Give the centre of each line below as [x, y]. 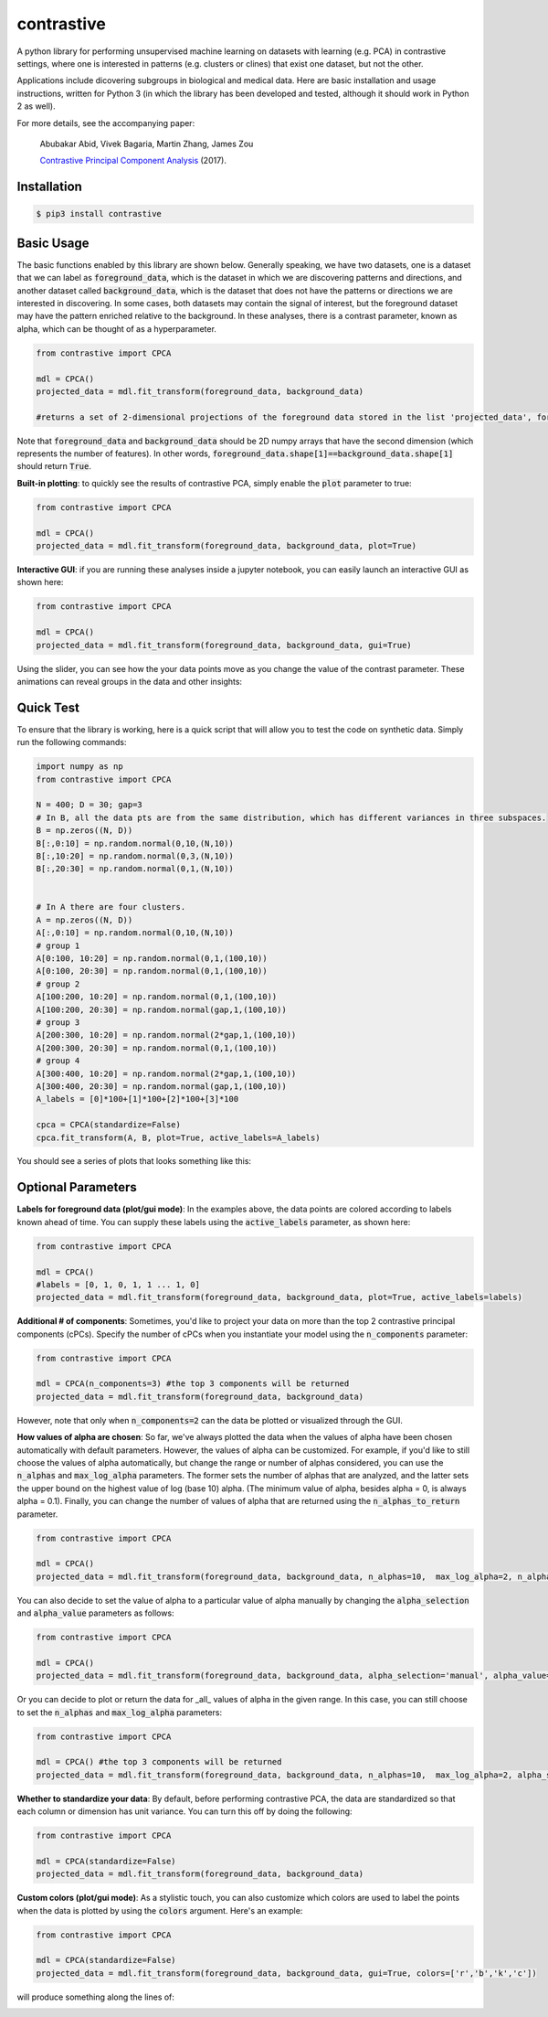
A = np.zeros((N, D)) [84, 920]
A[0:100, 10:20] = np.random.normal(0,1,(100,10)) [152, 959]
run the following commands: [72, 742]
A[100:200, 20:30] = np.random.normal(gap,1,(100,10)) [161, 1009]
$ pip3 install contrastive [99, 214]
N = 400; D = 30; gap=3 [90, 805]
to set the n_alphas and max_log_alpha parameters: [120, 1712]
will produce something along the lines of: [96, 1997]
